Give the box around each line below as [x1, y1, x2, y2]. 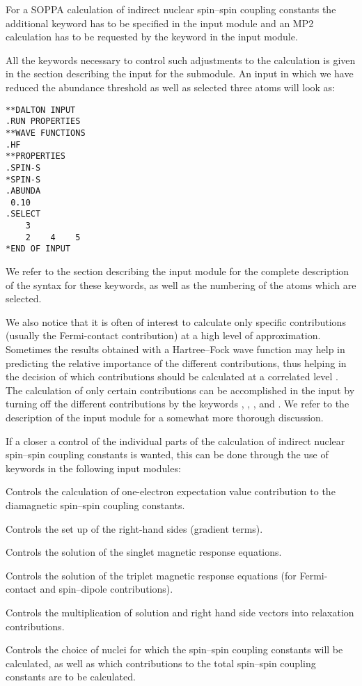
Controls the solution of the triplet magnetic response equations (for [6, 568, 297, 582]
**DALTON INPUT [6, 104, 76, 115]
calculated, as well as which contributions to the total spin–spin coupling [6, 655, 316, 670]
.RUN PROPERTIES [6, 116, 81, 127]
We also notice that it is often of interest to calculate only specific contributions [6, 314, 346, 329]
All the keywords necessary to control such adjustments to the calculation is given [6, 52, 356, 67]
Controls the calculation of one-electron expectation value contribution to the [6, 484, 336, 499]
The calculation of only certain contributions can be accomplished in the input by [6, 382, 355, 397]
